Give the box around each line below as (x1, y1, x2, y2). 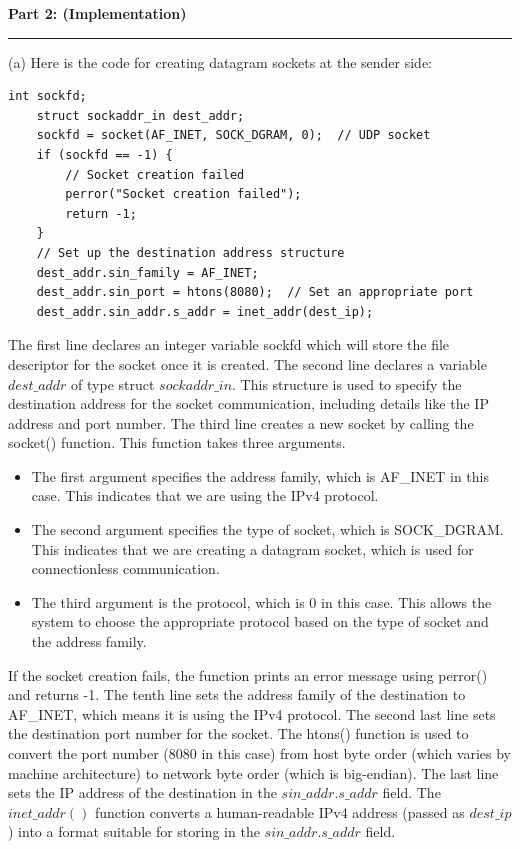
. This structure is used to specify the (232, 373, 462, 394)
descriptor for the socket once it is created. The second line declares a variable (8, 353, 487, 374)
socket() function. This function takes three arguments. (8, 432, 346, 453)
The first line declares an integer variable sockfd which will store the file (8, 334, 450, 355)
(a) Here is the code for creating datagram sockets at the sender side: (8, 51, 433, 72)
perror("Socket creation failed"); (65, 187, 302, 202)
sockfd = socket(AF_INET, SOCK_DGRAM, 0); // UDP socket (36, 128, 431, 143)
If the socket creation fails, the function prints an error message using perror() (8, 664, 488, 685)
